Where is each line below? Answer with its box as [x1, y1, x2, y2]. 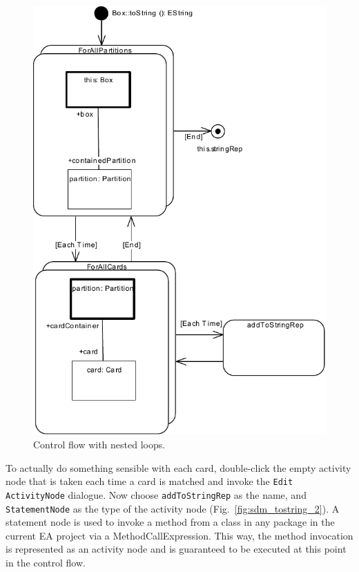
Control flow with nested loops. [33, 437, 166, 451]
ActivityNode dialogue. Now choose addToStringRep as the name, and [6, 487, 307, 502]
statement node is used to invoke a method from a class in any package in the [6, 515, 335, 529]
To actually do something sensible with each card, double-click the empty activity [6, 460, 351, 475]
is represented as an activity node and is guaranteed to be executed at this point [6, 542, 347, 556]
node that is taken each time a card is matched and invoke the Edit [6, 474, 293, 488]
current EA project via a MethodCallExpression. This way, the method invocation [6, 528, 353, 542]
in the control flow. [6, 555, 86, 569]
